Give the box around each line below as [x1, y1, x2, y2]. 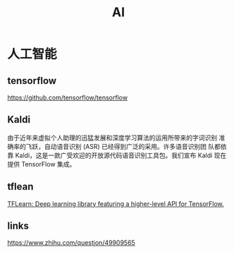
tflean [7, 181, 34, 193]
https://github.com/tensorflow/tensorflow [7, 93, 128, 102]
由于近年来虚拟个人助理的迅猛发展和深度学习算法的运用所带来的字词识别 [7, 133, 217, 142]
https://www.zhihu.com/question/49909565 [7, 238, 135, 247]
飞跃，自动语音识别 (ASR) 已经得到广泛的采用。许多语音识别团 [25, 142, 207, 150]
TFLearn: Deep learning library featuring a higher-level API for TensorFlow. [7, 199, 224, 208]
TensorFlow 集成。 [20, 159, 76, 168]
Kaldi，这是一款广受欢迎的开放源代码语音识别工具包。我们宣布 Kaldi [15, 151, 213, 159]
